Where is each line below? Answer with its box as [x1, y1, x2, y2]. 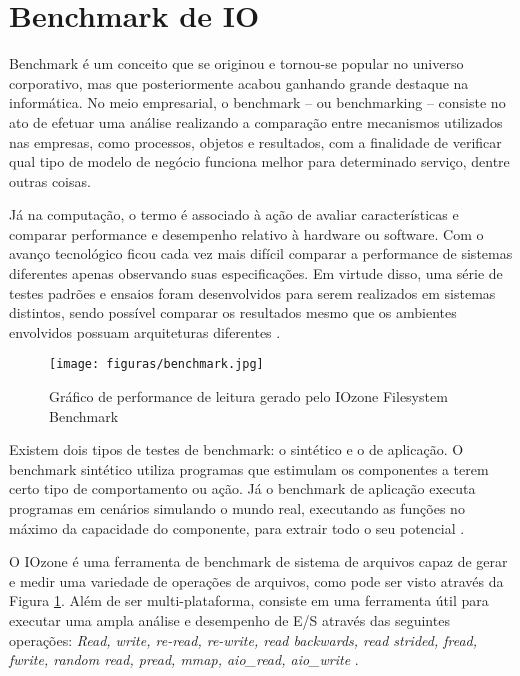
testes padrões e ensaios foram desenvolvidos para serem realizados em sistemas [9, 282, 496, 303]
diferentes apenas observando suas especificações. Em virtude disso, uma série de [9, 263, 503, 284]
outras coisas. [9, 170, 91, 191]
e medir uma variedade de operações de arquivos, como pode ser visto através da [9, 570, 504, 591]
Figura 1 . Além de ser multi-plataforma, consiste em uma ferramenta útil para [9, 590, 489, 611]
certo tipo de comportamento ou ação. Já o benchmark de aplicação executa [9, 478, 476, 499]
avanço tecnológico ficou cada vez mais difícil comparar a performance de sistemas [9, 243, 513, 264]
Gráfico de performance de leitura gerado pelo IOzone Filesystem [49, 386, 448, 407]
